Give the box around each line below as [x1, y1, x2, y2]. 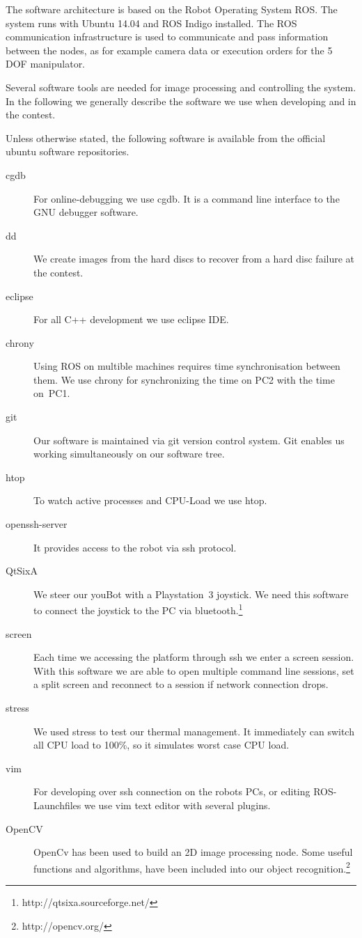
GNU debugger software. [33, 205, 139, 219]
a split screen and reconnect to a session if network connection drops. [33, 677, 329, 691]
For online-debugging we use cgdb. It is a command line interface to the [33, 191, 340, 205]
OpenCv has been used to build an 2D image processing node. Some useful [33, 845, 353, 859]
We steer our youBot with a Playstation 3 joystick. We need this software [33, 586, 349, 601]
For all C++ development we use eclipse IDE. [33, 312, 229, 327]
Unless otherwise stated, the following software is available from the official [6, 130, 326, 145]
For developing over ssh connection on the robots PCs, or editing [33, 784, 310, 799]
